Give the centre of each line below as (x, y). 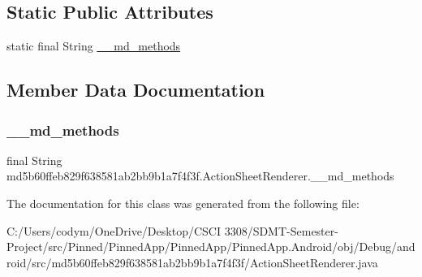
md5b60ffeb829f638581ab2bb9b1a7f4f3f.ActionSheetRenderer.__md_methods (200, 176)
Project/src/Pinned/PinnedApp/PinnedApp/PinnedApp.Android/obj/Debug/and (211, 247)
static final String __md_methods (94, 46)
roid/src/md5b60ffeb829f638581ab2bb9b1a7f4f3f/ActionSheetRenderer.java (192, 262)
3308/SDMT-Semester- (281, 230)
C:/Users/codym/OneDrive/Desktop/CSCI (114, 230)
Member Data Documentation (136, 90)
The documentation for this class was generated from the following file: (183, 203)
